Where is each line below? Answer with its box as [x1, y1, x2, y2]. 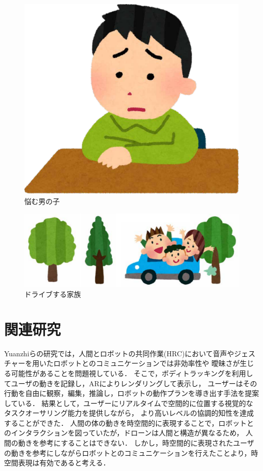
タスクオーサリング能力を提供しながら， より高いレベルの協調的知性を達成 [4, 408, 254, 418]
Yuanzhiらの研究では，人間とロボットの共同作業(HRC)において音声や [4, 348, 234, 358]
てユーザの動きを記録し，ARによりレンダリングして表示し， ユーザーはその [4, 378, 257, 388]
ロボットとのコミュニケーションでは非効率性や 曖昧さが [53, 358, 240, 368]
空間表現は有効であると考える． [4, 457, 110, 468]
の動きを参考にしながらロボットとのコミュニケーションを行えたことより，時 [4, 447, 258, 458]
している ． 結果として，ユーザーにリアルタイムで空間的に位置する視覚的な [4, 397, 253, 408]
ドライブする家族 [24, 289, 81, 299]
